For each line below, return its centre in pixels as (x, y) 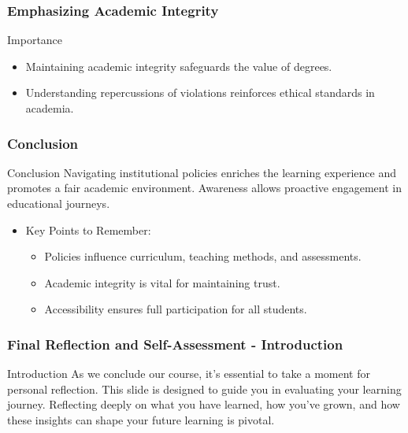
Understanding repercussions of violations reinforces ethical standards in (200, 93)
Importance (35, 40)
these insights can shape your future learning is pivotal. (141, 419)
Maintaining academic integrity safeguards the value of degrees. (179, 66)
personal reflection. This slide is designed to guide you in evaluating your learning (204, 389)
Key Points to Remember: (88, 229)
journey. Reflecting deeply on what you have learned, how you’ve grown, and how (204, 404)
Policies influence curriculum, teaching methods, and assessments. (203, 256)
